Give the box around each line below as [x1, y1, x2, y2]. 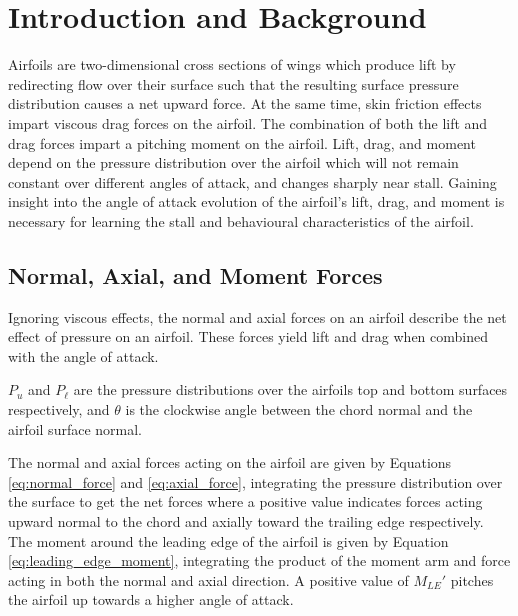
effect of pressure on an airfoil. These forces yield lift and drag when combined [8, 326, 488, 347]
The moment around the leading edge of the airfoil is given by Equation [8, 530, 449, 551]
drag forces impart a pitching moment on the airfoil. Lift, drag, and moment [8, 132, 476, 153]
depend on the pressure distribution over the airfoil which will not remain [8, 152, 459, 173]
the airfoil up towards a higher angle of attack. [8, 589, 294, 610]
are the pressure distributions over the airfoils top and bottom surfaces [73, 379, 508, 400]
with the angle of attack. [8, 345, 159, 366]
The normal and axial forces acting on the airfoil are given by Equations [8, 452, 452, 473]
